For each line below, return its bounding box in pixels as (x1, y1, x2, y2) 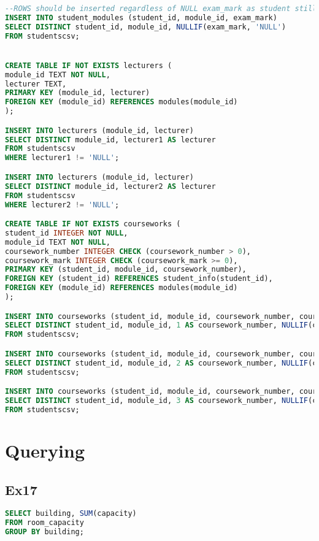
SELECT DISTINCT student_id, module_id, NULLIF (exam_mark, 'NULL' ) (5, 22, 286, 31)
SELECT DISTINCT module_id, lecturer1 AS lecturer (5, 135, 216, 144)
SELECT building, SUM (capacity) (5, 509, 137, 518)
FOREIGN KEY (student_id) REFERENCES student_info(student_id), (5, 274, 273, 283)
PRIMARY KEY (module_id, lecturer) (5, 88, 150, 98)
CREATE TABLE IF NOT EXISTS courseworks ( (5, 220, 181, 229)
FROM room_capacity (5, 518, 84, 528)
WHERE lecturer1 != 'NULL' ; (5, 153, 120, 163)
